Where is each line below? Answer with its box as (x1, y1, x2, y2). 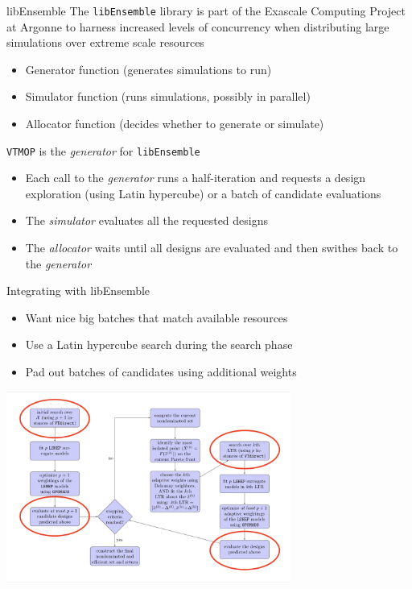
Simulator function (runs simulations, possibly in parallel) (25, 88, 311, 105)
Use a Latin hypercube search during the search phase (25, 336, 293, 353)
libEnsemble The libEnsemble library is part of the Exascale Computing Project (6, 2, 406, 19)
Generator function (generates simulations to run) (25, 60, 272, 77)
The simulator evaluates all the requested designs (25, 212, 269, 229)
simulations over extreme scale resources (6, 34, 204, 51)
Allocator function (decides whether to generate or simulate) (25, 115, 324, 132)
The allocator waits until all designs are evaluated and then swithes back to (25, 239, 398, 256)
